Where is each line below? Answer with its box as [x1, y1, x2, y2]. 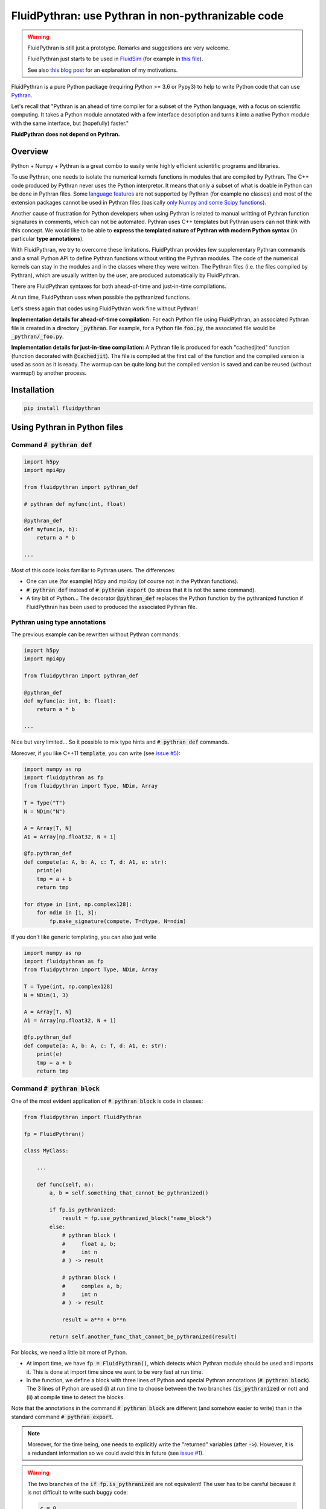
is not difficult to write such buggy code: [27, 1488, 128, 1496]
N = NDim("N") [24, 808, 66, 815]
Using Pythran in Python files [11, 422, 124, 432]
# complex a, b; [62, 1283, 123, 1289]
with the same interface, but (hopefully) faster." [11, 120, 129, 127]
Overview [11, 146, 49, 156]
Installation [11, 385, 54, 395]
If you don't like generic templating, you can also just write [11, 933, 157, 940]
